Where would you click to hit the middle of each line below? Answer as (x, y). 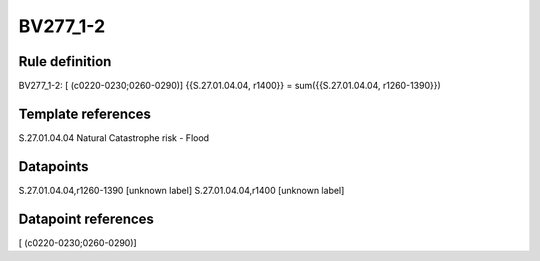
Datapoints (53, 166)
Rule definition (65, 61)
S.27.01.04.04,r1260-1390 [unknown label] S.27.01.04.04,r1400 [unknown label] (181, 190)
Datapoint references (86, 218)
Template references (85, 113)
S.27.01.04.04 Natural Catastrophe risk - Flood (114, 137)
